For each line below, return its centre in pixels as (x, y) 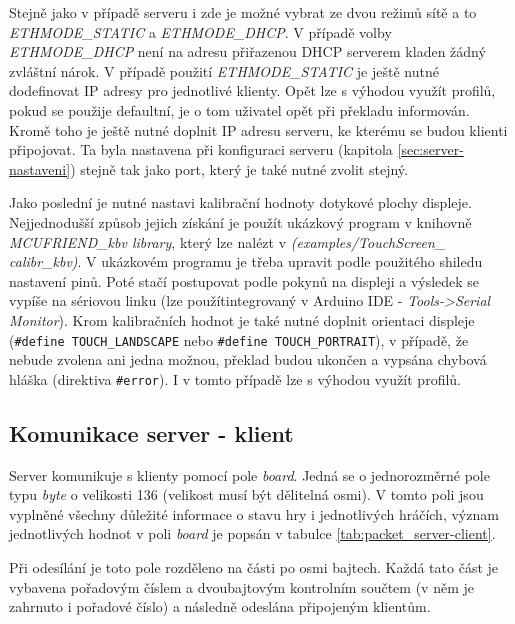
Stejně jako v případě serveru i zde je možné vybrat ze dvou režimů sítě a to (243, 12)
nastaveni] (40, 168)
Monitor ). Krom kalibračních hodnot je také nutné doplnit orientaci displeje (242, 319)
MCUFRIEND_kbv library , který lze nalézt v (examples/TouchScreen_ (227, 241)
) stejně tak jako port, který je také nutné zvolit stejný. (239, 168)
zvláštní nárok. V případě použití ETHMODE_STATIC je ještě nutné (224, 70)
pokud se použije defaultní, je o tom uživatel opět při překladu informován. (239, 109)
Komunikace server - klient (151, 432)
